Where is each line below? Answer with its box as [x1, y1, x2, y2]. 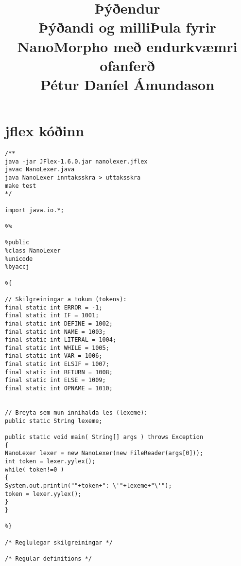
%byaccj [5, 263, 30, 271]
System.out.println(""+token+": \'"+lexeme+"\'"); [5, 482, 172, 489]
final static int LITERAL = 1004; [5, 336, 117, 344]
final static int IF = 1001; [5, 312, 99, 319]
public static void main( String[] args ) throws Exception [5, 434, 204, 441]
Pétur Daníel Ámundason [40, 74, 215, 94]
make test [5, 182, 36, 189]
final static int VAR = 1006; [5, 352, 103, 360]
